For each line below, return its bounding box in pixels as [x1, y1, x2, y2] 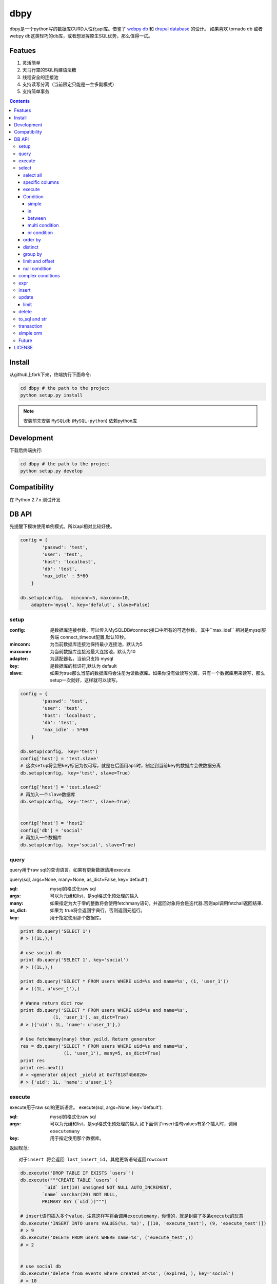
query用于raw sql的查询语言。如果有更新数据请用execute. [9, 867, 132, 873]
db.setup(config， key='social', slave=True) [20, 842, 136, 847]
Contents [9, 98, 30, 104]
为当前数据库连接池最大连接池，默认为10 [50, 648, 136, 654]
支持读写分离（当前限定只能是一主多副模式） [22, 81, 117, 87]
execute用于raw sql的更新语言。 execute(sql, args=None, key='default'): [9, 1104, 163, 1110]
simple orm [18, 330, 43, 336]
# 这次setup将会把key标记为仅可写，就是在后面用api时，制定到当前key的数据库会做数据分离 [20, 763, 221, 769]
